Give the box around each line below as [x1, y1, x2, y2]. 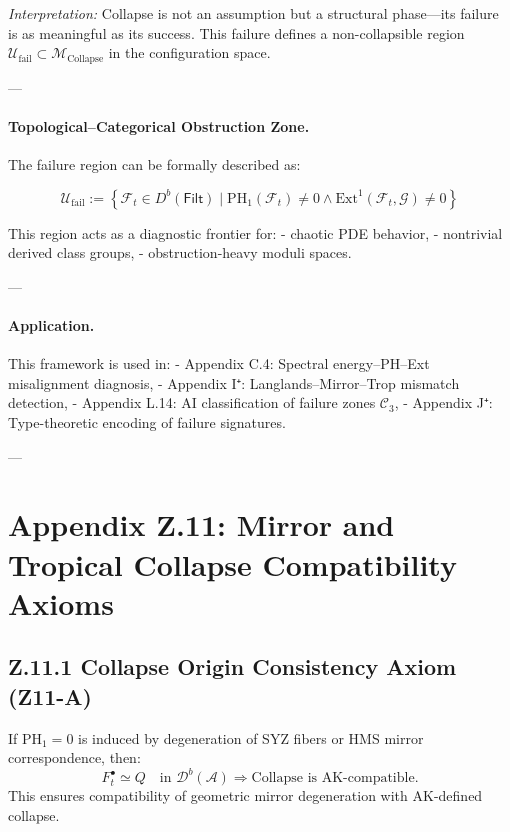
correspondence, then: [8, 747, 141, 768]
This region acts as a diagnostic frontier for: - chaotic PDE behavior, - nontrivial [8, 222, 503, 243]
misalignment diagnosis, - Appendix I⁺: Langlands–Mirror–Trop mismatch [8, 372, 460, 393]
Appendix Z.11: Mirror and [8, 504, 395, 545]
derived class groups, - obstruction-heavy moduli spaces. [8, 242, 352, 263]
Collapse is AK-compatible [251, 771, 415, 786]
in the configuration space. [108, 42, 271, 63]
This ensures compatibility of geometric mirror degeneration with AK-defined [8, 785, 483, 806]
